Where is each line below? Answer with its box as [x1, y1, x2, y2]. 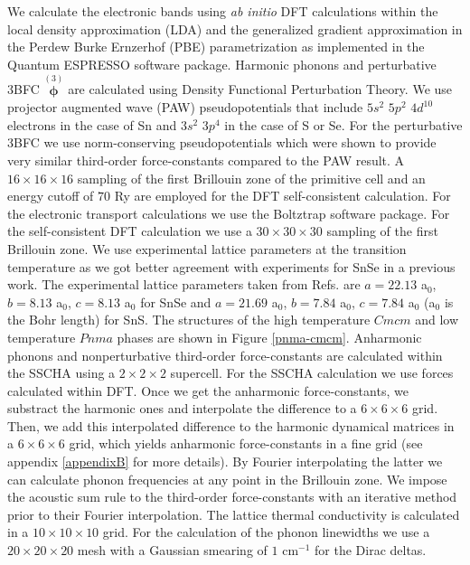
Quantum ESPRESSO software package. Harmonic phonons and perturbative [7, 54, 437, 73]
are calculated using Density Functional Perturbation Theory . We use [68, 80, 453, 99]
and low [415, 310, 459, 329]
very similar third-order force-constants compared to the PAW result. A [7, 150, 405, 169]
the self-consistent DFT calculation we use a [7, 221, 252, 240]
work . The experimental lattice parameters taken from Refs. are [7, 275, 361, 294]
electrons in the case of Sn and [7, 115, 177, 134]
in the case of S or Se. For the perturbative [224, 115, 463, 134]
